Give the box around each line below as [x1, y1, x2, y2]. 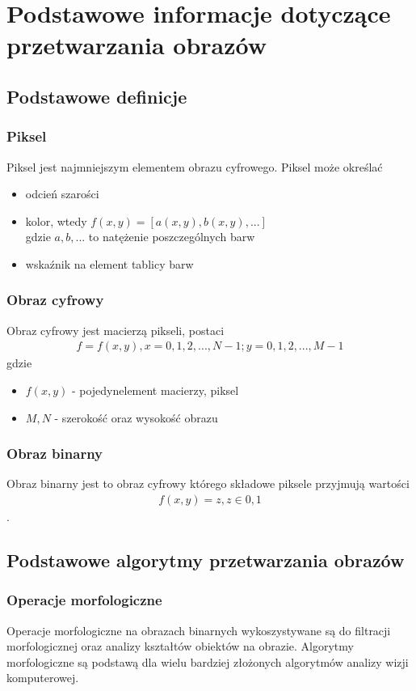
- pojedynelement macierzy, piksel [71, 381, 239, 398]
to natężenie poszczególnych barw [88, 228, 255, 245]
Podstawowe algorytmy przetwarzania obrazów [6, 547, 405, 572]
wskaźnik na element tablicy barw [25, 255, 194, 272]
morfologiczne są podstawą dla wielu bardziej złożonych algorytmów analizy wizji [6, 653, 409, 670]
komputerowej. [6, 669, 79, 686]
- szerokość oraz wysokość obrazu [54, 409, 218, 426]
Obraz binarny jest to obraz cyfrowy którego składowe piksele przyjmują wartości [6, 475, 410, 492]
